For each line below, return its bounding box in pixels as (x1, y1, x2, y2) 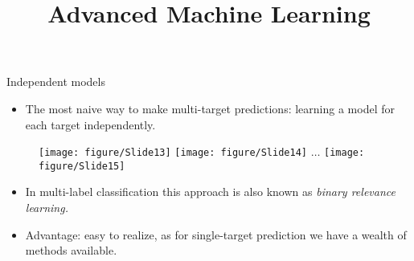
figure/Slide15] (39, 160, 125, 172)
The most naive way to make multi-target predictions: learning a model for (25, 100, 395, 116)
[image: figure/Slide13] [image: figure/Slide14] (39, 147, 307, 159)
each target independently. (25, 116, 156, 133)
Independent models (6, 73, 105, 90)
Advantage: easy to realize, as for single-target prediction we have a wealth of (25, 226, 407, 243)
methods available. (25, 242, 117, 259)
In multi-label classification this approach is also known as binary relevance (25, 183, 396, 200)
